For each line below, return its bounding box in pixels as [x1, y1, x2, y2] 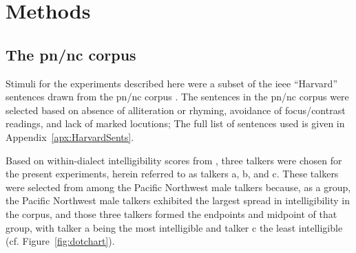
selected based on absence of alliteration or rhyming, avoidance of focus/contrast [6, 102, 346, 117]
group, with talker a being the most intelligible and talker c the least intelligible [6, 220, 343, 234]
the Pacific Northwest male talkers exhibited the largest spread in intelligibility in [6, 193, 350, 208]
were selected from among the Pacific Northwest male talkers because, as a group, [6, 179, 351, 194]
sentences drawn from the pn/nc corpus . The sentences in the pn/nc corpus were [6, 89, 349, 104]
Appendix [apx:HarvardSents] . [6, 129, 134, 144]
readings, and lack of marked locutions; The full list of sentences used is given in [6, 116, 345, 131]
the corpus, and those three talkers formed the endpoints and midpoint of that [6, 206, 337, 221]
